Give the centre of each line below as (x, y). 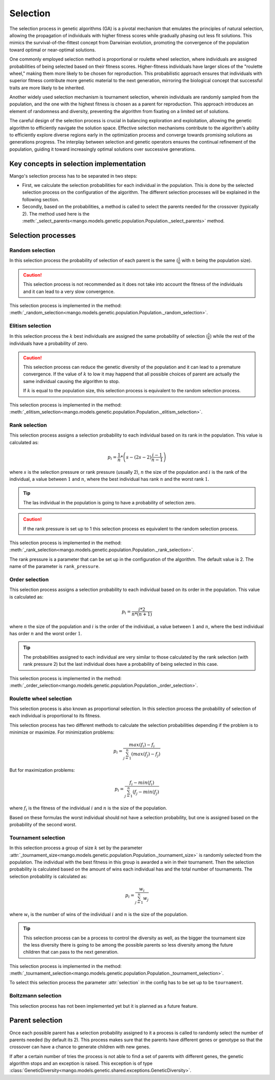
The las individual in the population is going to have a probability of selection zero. (109, 502)
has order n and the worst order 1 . (46, 633)
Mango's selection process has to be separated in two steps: (73, 176)
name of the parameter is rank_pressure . (55, 566)
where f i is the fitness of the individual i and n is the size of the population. (88, 809)
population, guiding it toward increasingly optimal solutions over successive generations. (103, 149)
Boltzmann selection (35, 996)
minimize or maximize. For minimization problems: (62, 732)
